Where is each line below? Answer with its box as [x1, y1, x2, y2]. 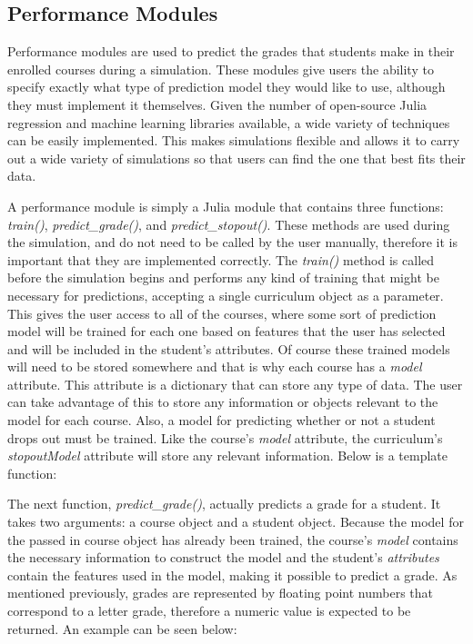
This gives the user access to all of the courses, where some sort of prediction [7, 303, 437, 322]
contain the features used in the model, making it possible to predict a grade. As [7, 565, 458, 584]
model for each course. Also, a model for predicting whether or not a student [7, 411, 436, 430]
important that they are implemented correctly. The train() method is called [7, 250, 435, 269]
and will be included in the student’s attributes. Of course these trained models [7, 339, 450, 358]
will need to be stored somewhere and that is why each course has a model [7, 357, 422, 376]
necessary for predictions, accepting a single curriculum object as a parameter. [7, 285, 444, 304]
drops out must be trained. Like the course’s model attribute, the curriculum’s [7, 428, 443, 447]
